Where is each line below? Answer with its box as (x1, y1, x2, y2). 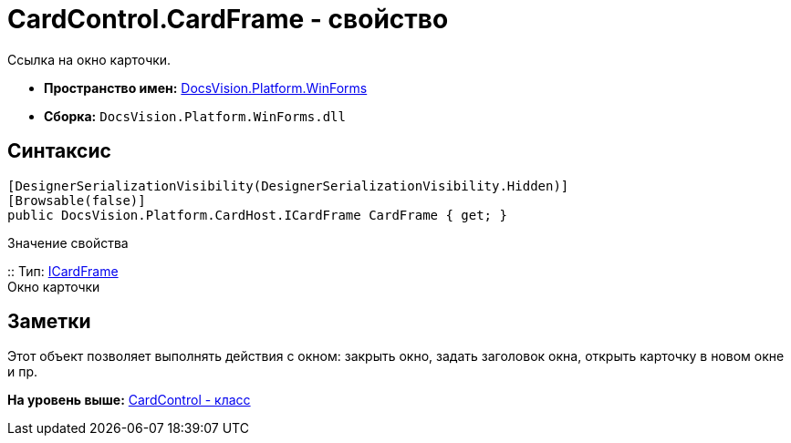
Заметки (7, 310, 91, 334)
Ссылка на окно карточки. (7, 51, 172, 67)
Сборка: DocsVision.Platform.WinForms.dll (44, 108, 346, 124)
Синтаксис (7, 139, 111, 163)
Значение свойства (7, 234, 129, 251)
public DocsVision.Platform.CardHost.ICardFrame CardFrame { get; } (7, 207, 507, 222)
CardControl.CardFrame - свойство (7, 4, 449, 35)
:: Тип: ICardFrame (7, 263, 119, 279)
